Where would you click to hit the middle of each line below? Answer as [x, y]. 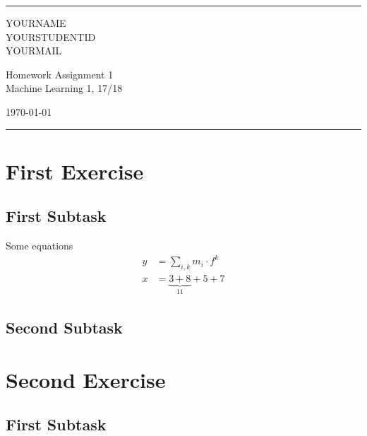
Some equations [40, 246]
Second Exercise [86, 379]
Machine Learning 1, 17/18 [64, 88]
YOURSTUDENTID [51, 36]
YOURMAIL [34, 51]
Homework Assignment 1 [60, 74]
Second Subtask [64, 327]
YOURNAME [36, 23]
